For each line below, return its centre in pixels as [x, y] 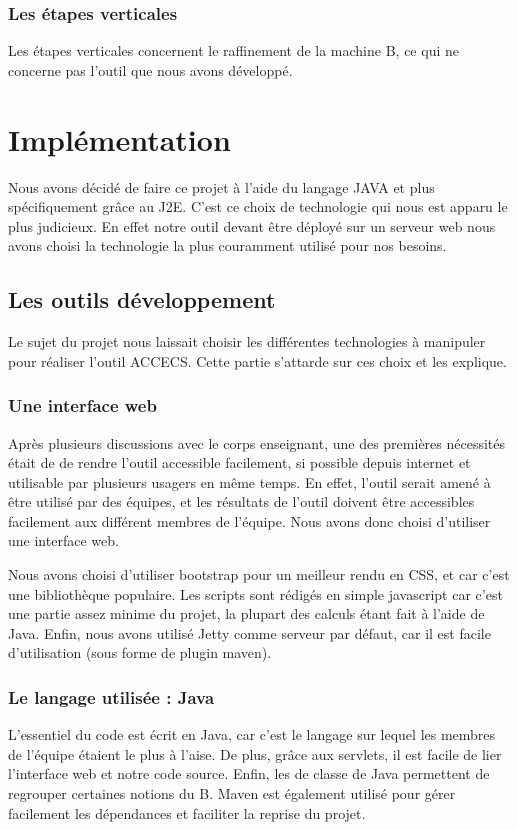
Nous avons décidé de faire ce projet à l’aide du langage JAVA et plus [221, 186]
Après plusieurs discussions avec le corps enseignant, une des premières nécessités [257, 442]
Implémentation [119, 138]
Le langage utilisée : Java [111, 696]
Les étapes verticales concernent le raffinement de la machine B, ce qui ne [233, 50]
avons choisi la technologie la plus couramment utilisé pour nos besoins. [227, 245]
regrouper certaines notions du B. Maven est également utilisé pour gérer [232, 793]
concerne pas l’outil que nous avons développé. [150, 69]
